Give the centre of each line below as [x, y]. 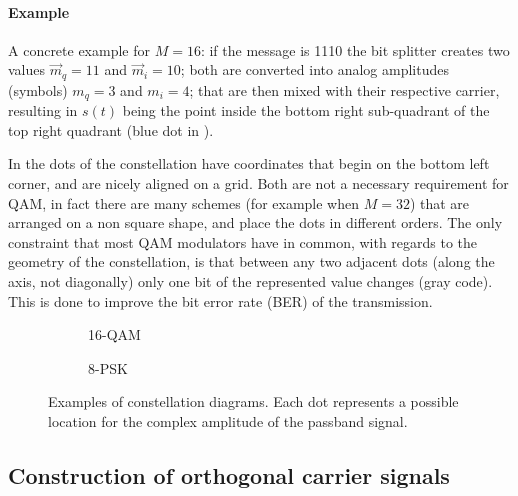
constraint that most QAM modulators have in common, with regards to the [243, 241]
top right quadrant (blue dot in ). [111, 129]
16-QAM [114, 334]
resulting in [43, 110]
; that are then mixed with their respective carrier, [344, 89]
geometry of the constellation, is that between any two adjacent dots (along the [251, 261]
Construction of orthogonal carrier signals [229, 475]
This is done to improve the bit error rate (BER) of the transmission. [220, 300]
